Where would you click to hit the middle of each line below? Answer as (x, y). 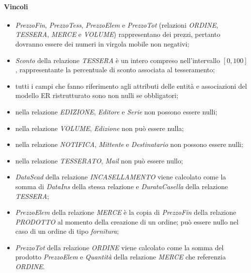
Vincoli (16, 6)
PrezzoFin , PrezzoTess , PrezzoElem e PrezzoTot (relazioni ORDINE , (117, 24)
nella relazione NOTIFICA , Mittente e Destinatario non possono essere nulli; (129, 144)
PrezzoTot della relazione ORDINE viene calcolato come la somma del (119, 247)
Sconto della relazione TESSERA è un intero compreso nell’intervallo (118, 60)
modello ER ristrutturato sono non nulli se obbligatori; (97, 95)
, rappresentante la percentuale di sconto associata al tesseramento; (115, 70)
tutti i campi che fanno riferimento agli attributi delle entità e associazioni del (131, 86)
